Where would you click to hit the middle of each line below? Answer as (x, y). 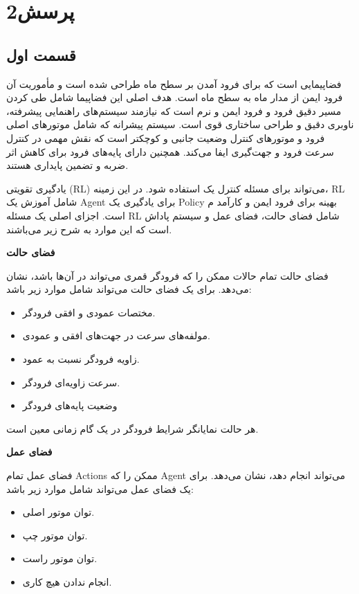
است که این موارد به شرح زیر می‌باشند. (89, 229)
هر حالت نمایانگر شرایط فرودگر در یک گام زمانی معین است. (132, 428)
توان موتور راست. (60, 558)
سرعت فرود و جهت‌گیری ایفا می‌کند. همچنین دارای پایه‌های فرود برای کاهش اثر (170, 151)
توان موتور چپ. (55, 535)
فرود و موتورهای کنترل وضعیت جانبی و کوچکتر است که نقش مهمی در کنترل (166, 137)
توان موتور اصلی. (58, 512)
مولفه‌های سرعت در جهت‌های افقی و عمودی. (116, 335)
